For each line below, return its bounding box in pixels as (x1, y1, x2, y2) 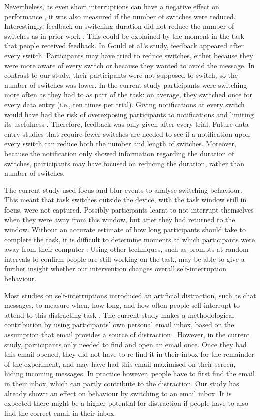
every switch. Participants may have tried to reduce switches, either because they (4, 50, 253, 60)
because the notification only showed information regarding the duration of (4, 148, 234, 158)
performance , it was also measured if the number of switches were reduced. (4, 11, 236, 21)
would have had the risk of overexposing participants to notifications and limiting (4, 109, 254, 119)
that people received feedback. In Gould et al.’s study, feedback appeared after (4, 40, 244, 51)
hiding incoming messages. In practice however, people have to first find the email (4, 368, 255, 379)
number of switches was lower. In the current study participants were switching (4, 79, 247, 90)
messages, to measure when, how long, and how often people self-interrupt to (4, 300, 240, 310)
